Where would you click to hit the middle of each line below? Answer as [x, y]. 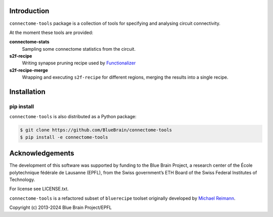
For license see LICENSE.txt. [39, 189]
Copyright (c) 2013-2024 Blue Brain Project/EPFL [61, 207]
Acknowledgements [42, 153]
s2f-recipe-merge [29, 70]
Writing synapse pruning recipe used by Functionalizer [79, 63]
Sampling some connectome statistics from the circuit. [79, 49]
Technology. [22, 179]
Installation [27, 92]
